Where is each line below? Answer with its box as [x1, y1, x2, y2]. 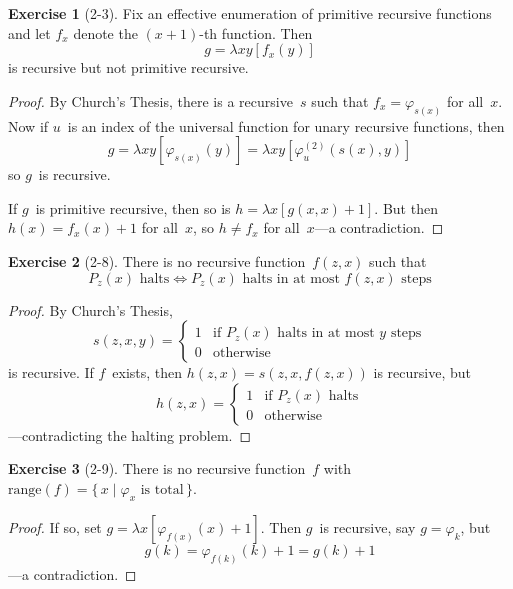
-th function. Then [199, 22, 313, 43]
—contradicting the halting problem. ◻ [8, 424, 252, 445]
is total [140, 482, 184, 497]
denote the [73, 22, 138, 43]
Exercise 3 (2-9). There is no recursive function [8, 458, 306, 479]
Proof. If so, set [8, 516, 102, 537]
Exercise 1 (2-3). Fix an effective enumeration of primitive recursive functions [8, 3, 492, 23]
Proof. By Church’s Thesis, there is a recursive [8, 90, 293, 111]
